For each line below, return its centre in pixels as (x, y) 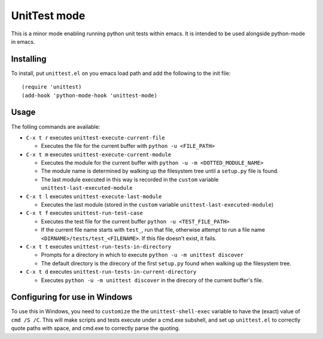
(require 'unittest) (52, 87)
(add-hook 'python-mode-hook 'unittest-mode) (90, 95)
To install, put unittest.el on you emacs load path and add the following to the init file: (121, 73)
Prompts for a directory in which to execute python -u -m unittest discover (142, 255)
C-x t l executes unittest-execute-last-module (94, 196)
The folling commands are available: (56, 126)
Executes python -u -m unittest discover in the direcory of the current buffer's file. (152, 280)
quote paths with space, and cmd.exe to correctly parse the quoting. (96, 328)
